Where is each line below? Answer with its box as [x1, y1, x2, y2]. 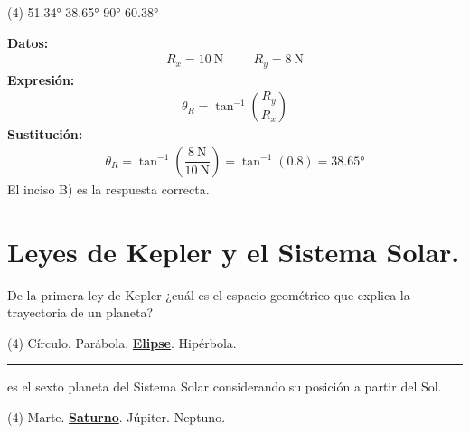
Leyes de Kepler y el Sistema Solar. [7, 232, 460, 269]
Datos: [7, 33, 49, 52]
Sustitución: [7, 125, 83, 144]
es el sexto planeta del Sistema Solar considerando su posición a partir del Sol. [7, 377, 442, 396]
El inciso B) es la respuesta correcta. [7, 179, 210, 198]
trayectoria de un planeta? [7, 303, 154, 322]
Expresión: [7, 70, 75, 89]
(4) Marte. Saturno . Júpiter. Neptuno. [7, 408, 226, 427]
